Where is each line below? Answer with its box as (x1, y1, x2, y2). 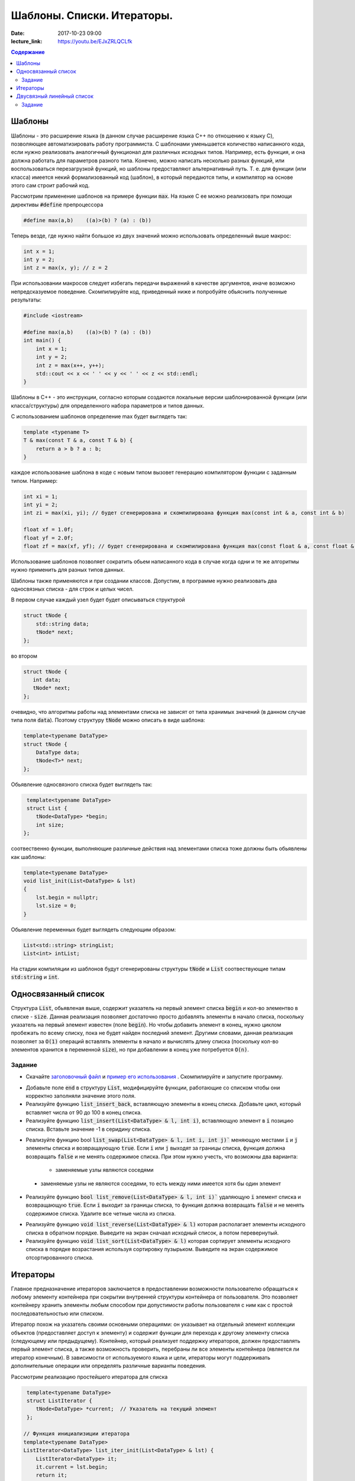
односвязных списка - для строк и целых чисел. (11, 585, 134, 592)
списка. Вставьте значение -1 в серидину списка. (25, 1126, 151, 1133)
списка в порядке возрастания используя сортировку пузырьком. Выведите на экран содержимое (25, 1246, 278, 1253)
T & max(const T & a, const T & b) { (23, 437, 133, 444)
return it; (35, 1472, 67, 1479)
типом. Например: (11, 477, 58, 484)
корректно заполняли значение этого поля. (25, 1092, 136, 1099)
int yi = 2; (23, 501, 59, 508)
